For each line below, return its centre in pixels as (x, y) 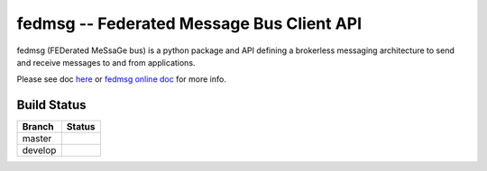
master (37, 139)
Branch (38, 127)
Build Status (51, 105)
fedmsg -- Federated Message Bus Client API (189, 23)
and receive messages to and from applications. (106, 62)
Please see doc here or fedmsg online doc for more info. (122, 79)
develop (39, 150)
